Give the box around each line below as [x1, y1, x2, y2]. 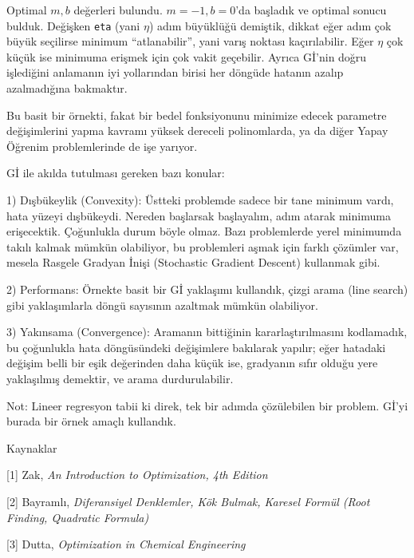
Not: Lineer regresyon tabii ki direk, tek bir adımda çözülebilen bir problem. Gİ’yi [6, 397, 408, 414]
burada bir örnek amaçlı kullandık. [6, 413, 176, 429]
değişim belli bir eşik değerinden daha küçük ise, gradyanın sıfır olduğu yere [6, 354, 378, 371]
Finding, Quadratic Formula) [6, 509, 149, 525]
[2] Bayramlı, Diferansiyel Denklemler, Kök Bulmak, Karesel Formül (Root [6, 493, 370, 509]
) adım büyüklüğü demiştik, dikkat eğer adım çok [148, 17, 392, 34]
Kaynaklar [6, 439, 57, 456]
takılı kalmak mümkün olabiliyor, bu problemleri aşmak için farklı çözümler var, [6, 238, 399, 255]
